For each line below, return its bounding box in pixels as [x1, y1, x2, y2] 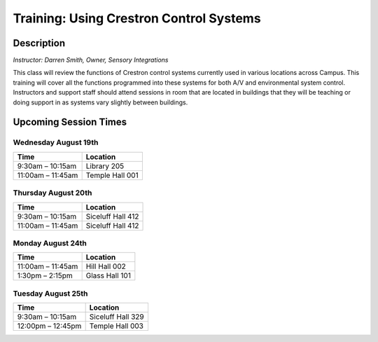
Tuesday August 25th [13, 288, 88, 298]
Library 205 [85, 161, 125, 171]
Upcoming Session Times [13, 116, 127, 128]
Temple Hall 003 [89, 321, 143, 331]
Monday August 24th [13, 238, 87, 248]
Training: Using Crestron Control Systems [13, 11, 262, 26]
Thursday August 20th [13, 188, 92, 198]
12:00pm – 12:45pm [17, 321, 82, 331]
